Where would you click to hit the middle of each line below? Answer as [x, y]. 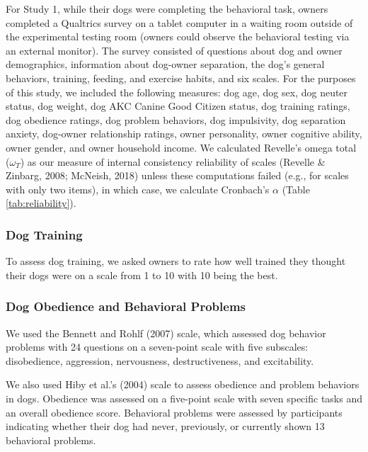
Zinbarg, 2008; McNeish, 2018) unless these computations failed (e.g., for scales [177, 175]
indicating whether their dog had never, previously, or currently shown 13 [165, 426]
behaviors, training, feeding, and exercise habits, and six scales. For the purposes [181, 78]
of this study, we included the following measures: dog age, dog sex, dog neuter [177, 92]
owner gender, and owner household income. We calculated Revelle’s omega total [181, 147]
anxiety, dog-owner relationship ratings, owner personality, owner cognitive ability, [184, 134]
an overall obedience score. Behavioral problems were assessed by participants [174, 412]
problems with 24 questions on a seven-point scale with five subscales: [157, 347]
